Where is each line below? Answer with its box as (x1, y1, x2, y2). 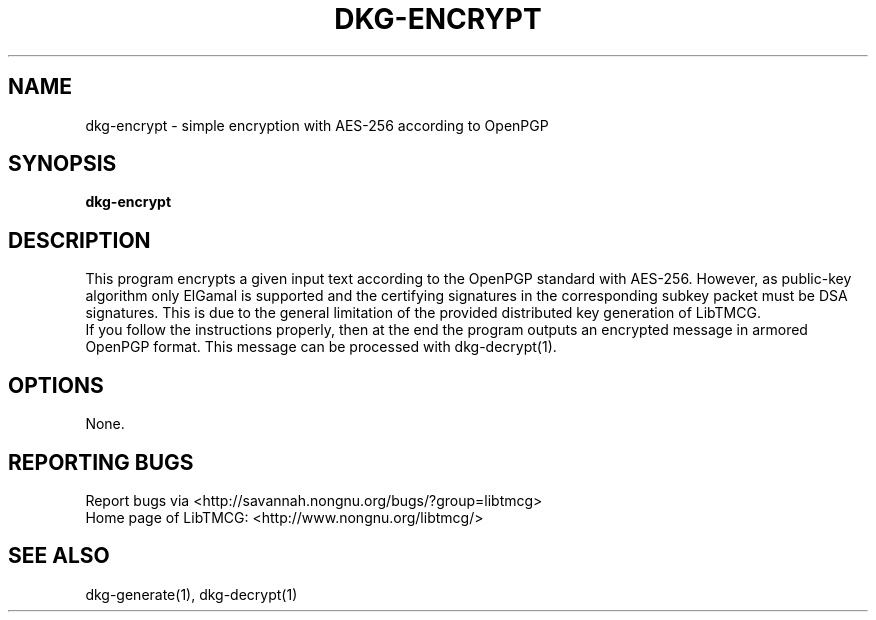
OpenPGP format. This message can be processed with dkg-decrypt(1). (85, 338, 557, 356)
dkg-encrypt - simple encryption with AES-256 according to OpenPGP (85, 116, 549, 134)
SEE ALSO (8, 543, 110, 569)
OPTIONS (8, 372, 104, 398)
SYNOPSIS (8, 151, 117, 177)
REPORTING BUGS (8, 449, 194, 475)
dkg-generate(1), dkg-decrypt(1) (85, 585, 298, 603)
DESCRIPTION (8, 227, 151, 253)
